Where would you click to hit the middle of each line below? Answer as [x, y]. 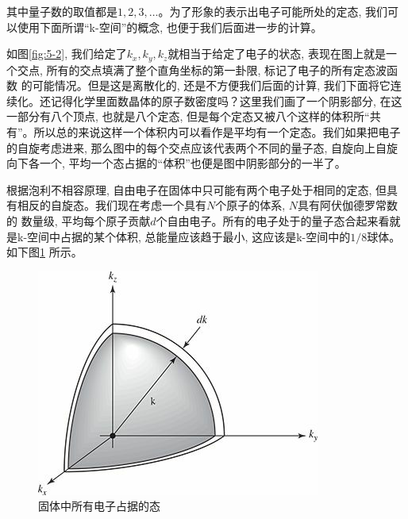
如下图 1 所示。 [44, 252]
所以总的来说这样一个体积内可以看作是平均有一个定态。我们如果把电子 [217, 132]
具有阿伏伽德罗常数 [348, 205]
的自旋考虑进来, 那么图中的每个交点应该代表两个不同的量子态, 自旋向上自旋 [202, 147]
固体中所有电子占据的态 [99, 506]
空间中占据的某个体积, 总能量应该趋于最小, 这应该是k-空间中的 [189, 236]
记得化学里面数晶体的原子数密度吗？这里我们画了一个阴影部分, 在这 [226, 100]
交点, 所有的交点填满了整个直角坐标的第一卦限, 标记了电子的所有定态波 [202, 69]
